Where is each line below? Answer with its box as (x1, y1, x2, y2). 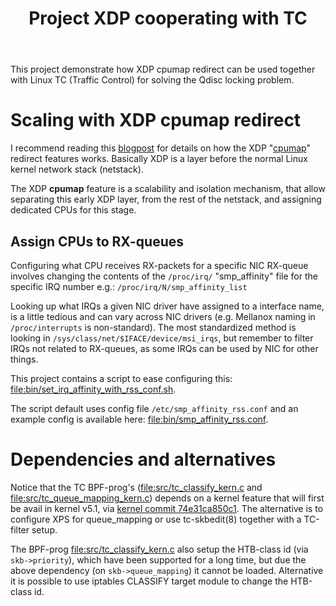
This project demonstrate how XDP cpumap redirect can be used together (10, 63, 316, 76)
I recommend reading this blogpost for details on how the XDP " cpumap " (10, 142, 311, 154)
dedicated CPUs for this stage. (10, 204, 137, 216)
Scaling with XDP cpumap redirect (10, 109, 302, 132)
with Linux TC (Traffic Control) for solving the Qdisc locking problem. (10, 74, 295, 86)
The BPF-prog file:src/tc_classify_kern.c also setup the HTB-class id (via (10, 543, 309, 555)
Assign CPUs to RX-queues (10, 233, 184, 250)
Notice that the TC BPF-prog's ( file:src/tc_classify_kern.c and (10, 481, 263, 493)
